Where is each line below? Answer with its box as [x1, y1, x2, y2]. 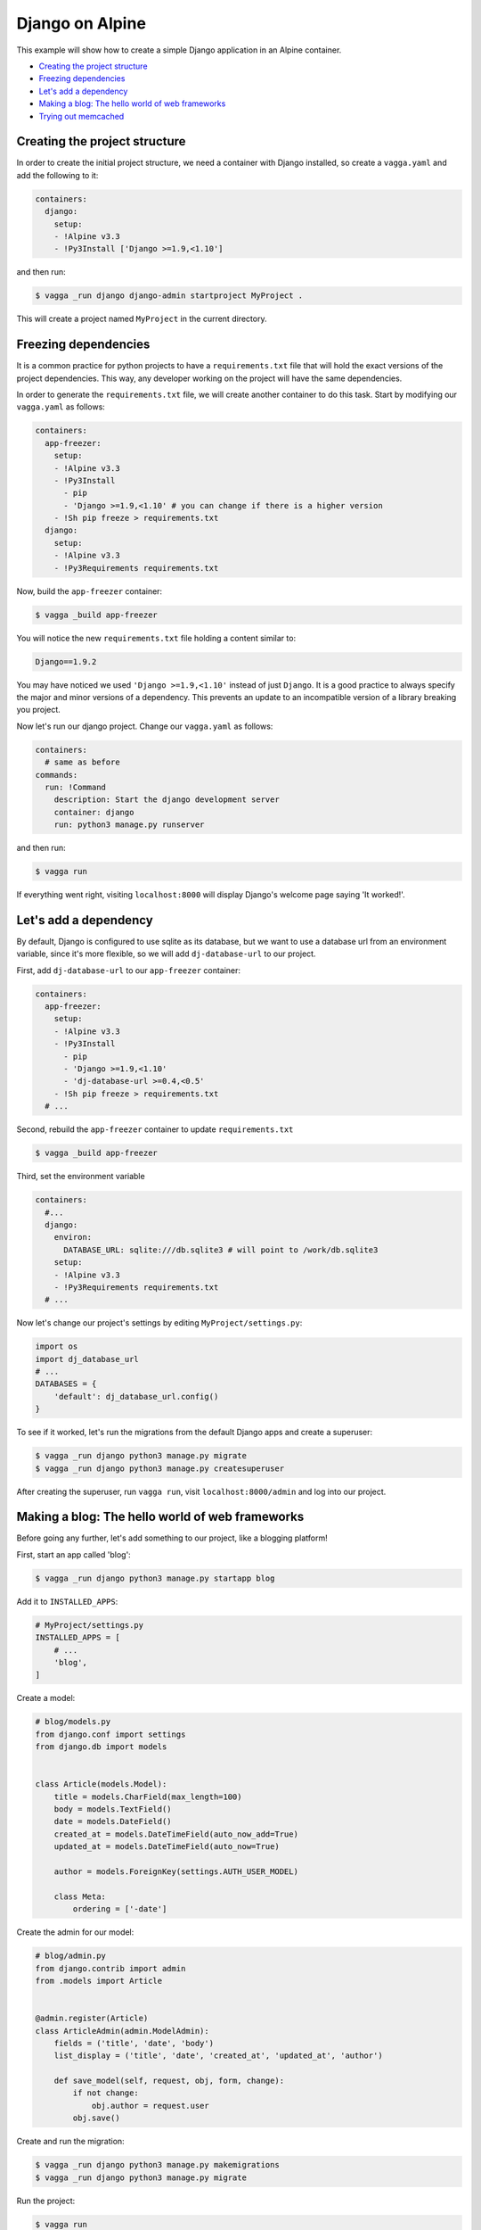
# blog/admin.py [35, 1951, 107, 1962]
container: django [53, 807, 135, 817]
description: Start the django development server [53, 795, 280, 805]
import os [35, 1342, 78, 1351]
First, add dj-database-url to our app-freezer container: [16, 964, 240, 976]
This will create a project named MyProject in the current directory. [16, 313, 267, 325]
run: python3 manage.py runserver [53, 820, 205, 830]
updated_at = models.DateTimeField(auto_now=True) [53, 1842, 280, 1852]
